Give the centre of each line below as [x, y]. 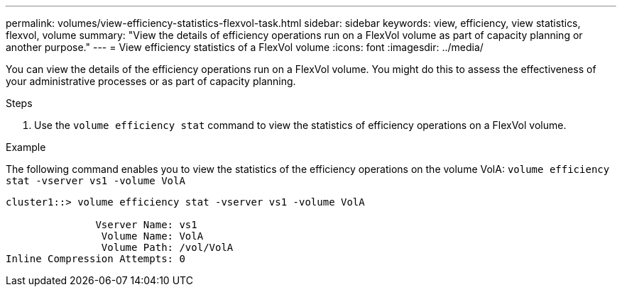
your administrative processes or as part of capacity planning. [151, 81]
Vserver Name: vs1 [146, 225]
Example [26, 147]
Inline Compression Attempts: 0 [96, 259]
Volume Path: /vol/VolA [167, 247]
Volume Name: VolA [152, 236]
